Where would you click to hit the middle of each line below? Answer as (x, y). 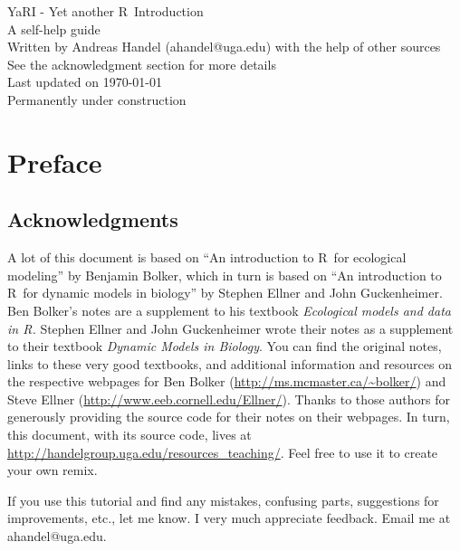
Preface (55, 161)
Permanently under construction (97, 99)
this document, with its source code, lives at (129, 435)
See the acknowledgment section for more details (142, 64)
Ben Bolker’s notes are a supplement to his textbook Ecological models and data (229, 310)
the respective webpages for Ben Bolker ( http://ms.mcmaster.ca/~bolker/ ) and (227, 381)
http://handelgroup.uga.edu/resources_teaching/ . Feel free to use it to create (223, 452)
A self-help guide (54, 28)
